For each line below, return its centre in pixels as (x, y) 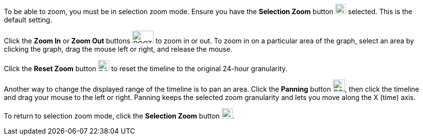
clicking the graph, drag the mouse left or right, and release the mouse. (118, 49)
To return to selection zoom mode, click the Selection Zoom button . (119, 116)
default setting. (28, 20)
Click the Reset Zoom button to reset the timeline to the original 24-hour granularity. (146, 69)
